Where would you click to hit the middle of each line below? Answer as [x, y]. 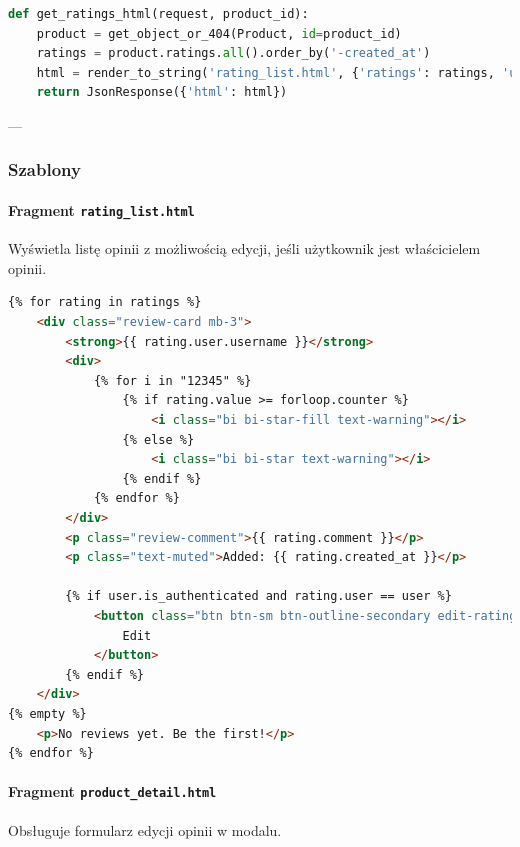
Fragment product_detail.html [112, 791]
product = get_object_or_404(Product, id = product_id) [219, 33]
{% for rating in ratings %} [105, 302]
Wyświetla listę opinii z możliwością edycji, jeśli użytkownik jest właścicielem [244, 248]
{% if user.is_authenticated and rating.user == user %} [258, 596]
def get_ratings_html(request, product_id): [158, 14]
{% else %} [158, 439]
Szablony [44, 169]
